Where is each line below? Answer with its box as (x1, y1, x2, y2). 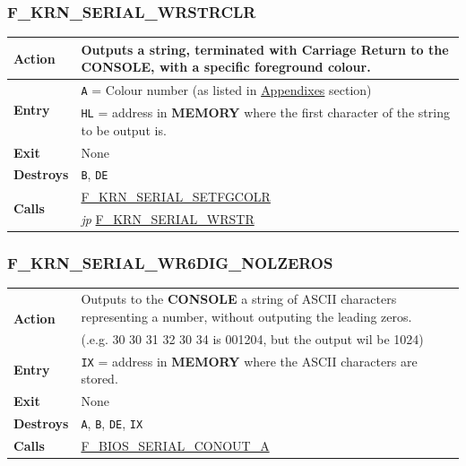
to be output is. (81, 120, 167, 139)
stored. (81, 369, 118, 388)
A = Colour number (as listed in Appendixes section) (81, 81, 372, 99)
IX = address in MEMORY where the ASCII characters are (81, 351, 418, 370)
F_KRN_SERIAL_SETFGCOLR (81, 187, 271, 206)
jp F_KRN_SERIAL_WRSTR (81, 210, 255, 229)
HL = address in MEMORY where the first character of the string (81, 103, 450, 122)
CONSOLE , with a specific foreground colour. (81, 57, 371, 76)
